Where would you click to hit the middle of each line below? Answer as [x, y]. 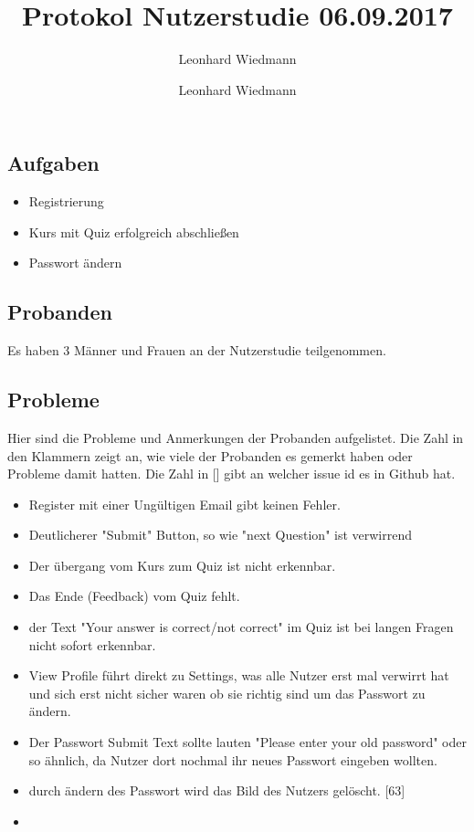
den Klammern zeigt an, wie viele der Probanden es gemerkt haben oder [210, 455]
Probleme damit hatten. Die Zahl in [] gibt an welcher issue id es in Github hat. [232, 474]
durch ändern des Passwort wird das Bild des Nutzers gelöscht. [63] [217, 790]
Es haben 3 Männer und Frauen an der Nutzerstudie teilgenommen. [197, 350]
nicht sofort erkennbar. [92, 644]
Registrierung [66, 201]
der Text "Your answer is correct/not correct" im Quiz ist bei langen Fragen [241, 627]
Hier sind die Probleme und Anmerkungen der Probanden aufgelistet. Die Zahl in [236, 437]
